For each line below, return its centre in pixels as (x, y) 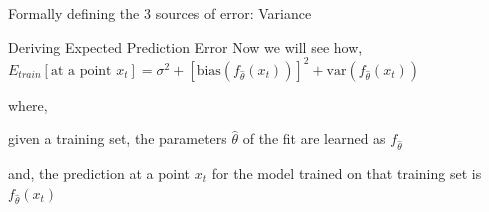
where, (28, 104)
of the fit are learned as (314, 138)
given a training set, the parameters (117, 138)
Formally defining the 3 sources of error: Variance (160, 13)
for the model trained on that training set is (346, 173)
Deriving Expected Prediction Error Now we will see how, (185, 46)
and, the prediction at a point (99, 173)
